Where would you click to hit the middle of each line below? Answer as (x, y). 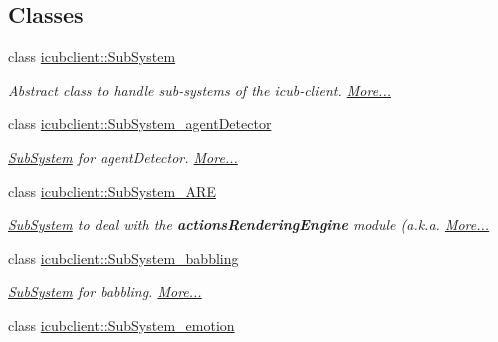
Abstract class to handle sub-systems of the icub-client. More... (199, 89)
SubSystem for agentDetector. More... (123, 156)
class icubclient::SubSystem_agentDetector (140, 123)
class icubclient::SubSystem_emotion (121, 324)
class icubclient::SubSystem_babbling (123, 257)
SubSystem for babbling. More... (105, 291)
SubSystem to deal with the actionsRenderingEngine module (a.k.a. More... (249, 224)
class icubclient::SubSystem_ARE (112, 190)
